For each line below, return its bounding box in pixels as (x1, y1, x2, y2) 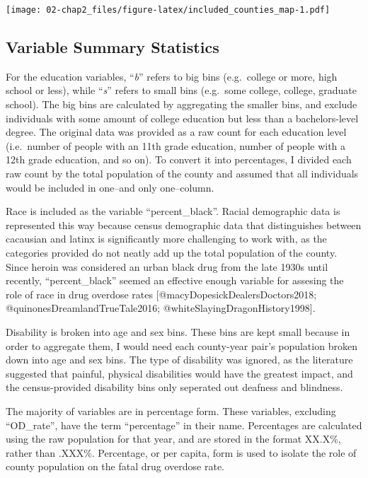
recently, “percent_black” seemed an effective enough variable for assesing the (6, 273, 344, 288)
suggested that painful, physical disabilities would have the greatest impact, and (6, 366, 353, 380)
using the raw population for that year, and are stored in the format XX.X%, (6, 431, 341, 446)
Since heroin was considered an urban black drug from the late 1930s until (6, 259, 328, 274)
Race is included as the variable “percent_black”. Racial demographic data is (6, 204, 340, 218)
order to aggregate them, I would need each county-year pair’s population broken (6, 338, 357, 353)
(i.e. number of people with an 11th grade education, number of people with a (6, 138, 346, 153)
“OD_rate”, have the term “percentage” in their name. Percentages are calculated (6, 417, 362, 432)
